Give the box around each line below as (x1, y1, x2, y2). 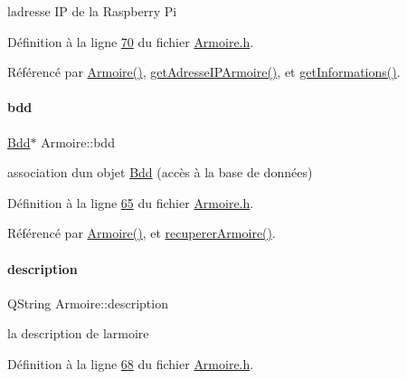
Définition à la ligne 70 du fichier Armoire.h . (7, 32, 254, 51)
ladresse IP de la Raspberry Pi (7, 2, 177, 20)
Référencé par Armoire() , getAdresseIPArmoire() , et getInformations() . (7, 62, 401, 81)
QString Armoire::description (7, 293, 168, 312)
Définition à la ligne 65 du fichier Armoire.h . (7, 193, 254, 212)
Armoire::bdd (41, 132, 115, 151)
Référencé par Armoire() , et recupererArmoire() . (7, 223, 276, 242)
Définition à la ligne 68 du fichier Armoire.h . (7, 354, 254, 373)
